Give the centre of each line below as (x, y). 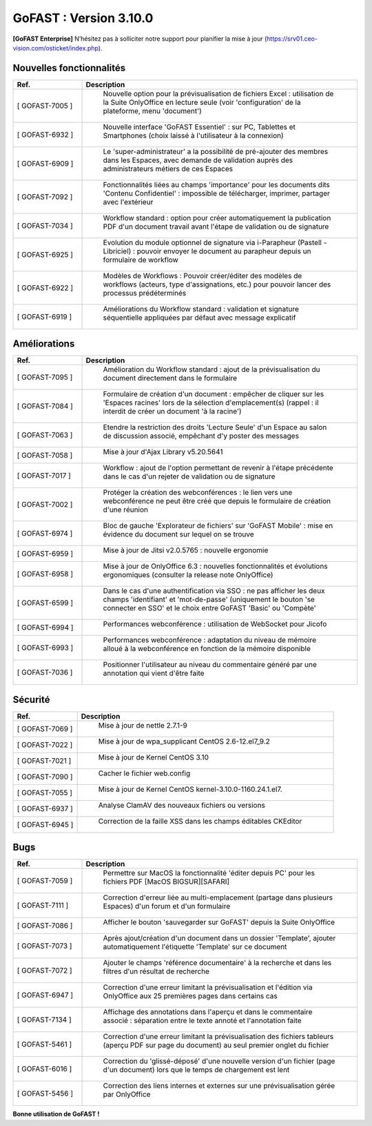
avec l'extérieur (128, 202)
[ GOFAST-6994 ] (45, 628)
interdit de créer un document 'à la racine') (172, 411)
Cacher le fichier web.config (144, 773)
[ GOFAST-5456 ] (45, 1094)
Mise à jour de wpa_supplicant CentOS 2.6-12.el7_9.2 (184, 741)
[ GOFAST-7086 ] (45, 926)
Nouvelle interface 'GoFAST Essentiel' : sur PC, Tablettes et (199, 126)
